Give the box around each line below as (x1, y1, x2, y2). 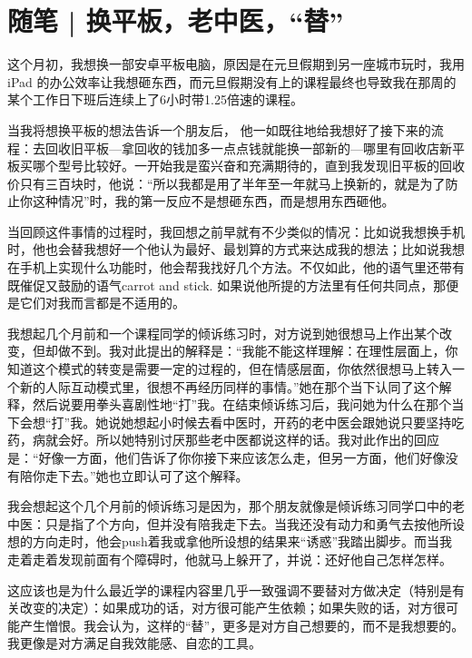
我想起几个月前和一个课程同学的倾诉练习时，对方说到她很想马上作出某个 (7, 323, 439, 342)
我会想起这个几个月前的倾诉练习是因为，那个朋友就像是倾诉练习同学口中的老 (7, 496, 465, 516)
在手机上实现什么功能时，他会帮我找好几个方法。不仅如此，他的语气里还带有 (7, 258, 465, 277)
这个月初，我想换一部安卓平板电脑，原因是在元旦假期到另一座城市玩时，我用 (7, 54, 465, 74)
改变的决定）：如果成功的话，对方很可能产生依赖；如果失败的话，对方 (19, 598, 433, 617)
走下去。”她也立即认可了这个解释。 (44, 466, 249, 485)
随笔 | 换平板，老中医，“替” (7, 2, 344, 39)
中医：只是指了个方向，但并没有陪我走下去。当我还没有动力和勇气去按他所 (7, 514, 452, 533)
